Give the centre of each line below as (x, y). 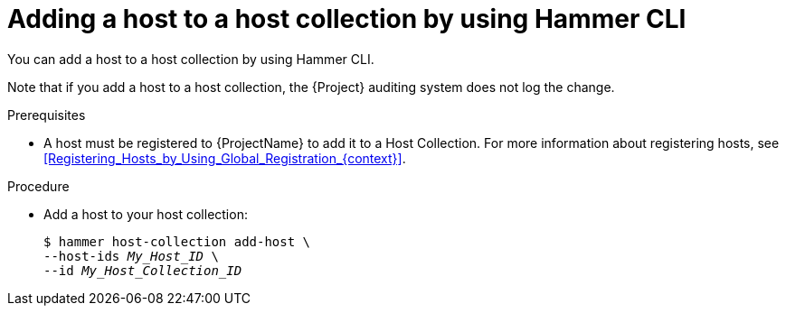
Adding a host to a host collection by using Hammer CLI (347, 19)
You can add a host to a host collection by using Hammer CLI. (191, 59)
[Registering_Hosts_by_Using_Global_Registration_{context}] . (225, 158)
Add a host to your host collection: (146, 214)
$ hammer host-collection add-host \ (177, 241)
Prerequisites (47, 115)
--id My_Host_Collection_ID (143, 270)
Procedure (38, 186)
